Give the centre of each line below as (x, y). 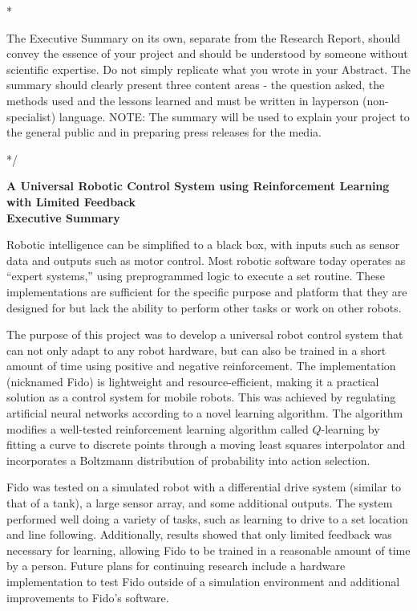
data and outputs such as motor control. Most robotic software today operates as (206, 260)
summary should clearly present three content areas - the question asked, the (196, 85)
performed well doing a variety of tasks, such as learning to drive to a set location (207, 518)
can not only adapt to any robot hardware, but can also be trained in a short (196, 350)
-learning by (350, 428)
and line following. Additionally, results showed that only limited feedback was (199, 534)
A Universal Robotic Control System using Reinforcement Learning (198, 186)
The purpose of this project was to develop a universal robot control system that (205, 334)
